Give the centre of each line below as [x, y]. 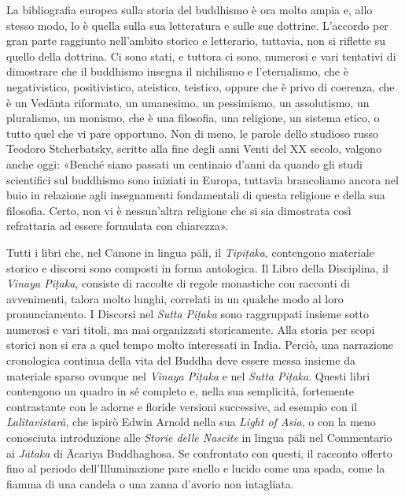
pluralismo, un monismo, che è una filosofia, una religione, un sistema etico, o [193, 118]
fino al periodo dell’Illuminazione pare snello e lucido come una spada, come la [196, 468]
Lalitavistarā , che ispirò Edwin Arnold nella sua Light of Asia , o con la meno [191, 422]
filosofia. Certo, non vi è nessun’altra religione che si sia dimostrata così [179, 210]
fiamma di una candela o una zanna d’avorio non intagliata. [150, 483]
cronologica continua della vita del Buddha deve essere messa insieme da [181, 360]
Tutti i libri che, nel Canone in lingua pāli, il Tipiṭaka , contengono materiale [190, 252]
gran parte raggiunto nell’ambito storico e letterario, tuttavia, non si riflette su [196, 41]
